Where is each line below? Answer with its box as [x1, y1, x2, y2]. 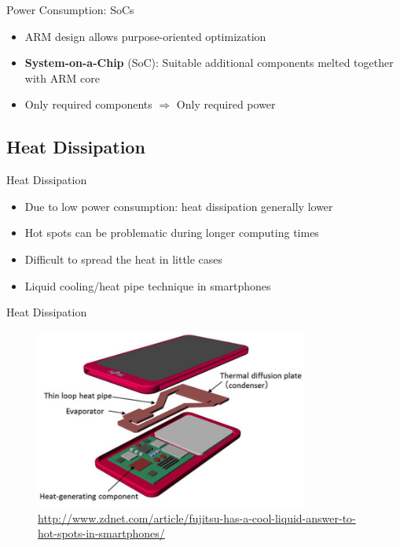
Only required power [176, 96, 276, 113]
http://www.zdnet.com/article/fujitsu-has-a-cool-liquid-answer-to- [38, 509, 356, 526]
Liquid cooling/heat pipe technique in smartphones [24, 277, 271, 294]
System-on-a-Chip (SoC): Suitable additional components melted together [24, 54, 394, 71]
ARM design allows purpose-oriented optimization [24, 28, 266, 44]
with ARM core [24, 69, 100, 86]
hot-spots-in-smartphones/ [38, 525, 165, 541]
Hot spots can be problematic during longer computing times [24, 224, 319, 241]
